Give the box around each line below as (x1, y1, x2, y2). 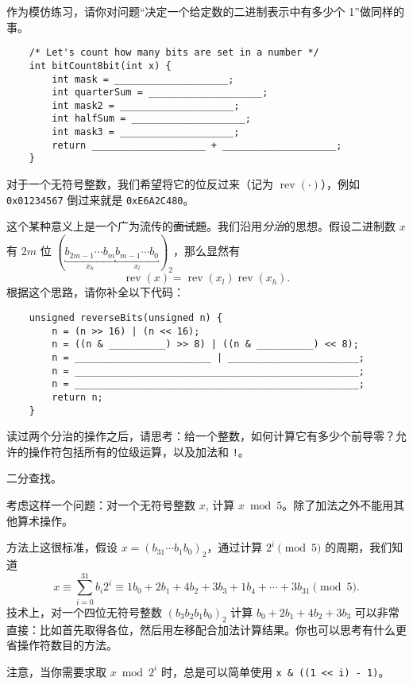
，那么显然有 (172, 242, 240, 259)
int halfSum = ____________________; (52, 113, 251, 125)
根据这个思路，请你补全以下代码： (6, 284, 184, 300)
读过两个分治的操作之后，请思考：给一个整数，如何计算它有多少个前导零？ (6, 428, 396, 444)
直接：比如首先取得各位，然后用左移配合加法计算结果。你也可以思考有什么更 (6, 621, 407, 637)
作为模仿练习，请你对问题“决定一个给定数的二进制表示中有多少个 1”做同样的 (6, 3, 404, 19)
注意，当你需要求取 (6, 663, 106, 679)
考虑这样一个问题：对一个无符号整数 (6, 497, 195, 513)
